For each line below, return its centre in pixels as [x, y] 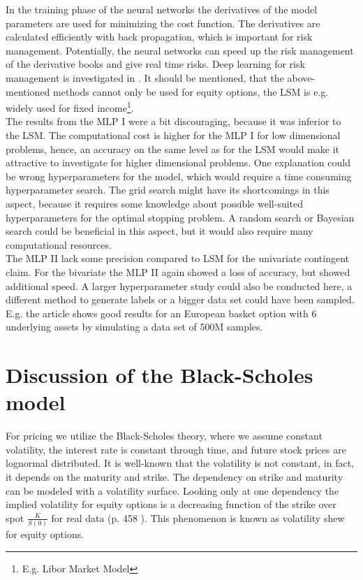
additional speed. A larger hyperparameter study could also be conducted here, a [179, 285]
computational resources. [59, 244]
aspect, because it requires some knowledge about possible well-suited [155, 203]
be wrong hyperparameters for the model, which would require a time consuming [179, 176]
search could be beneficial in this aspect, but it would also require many [160, 231]
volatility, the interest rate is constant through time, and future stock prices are [176, 449]
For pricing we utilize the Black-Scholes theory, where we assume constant [164, 436]
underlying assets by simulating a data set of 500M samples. [134, 327]
